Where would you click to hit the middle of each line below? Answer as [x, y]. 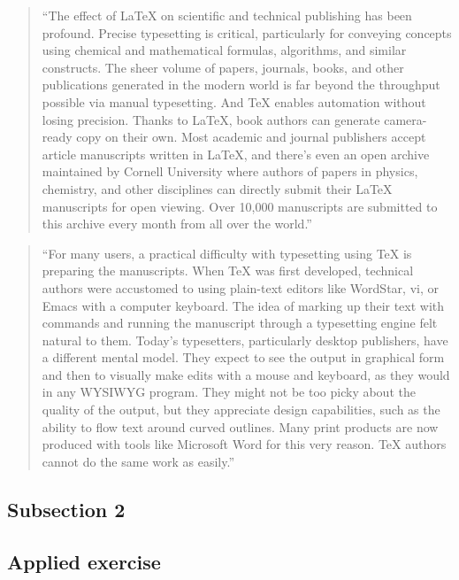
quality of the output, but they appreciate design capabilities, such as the [241, 410]
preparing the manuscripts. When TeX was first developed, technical [228, 271]
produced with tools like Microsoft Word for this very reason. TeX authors [244, 444]
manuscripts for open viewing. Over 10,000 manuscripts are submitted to [240, 206]
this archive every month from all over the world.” [177, 224]
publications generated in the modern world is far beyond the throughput [241, 85]
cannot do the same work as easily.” [138, 461]
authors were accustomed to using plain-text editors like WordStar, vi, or [240, 287]
